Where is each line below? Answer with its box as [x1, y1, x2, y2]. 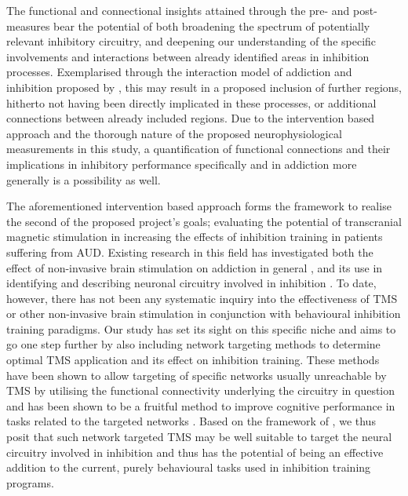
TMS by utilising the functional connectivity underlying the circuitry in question [6, 382, 395, 399]
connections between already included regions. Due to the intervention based [6, 110, 375, 126]
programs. [6, 474, 54, 491]
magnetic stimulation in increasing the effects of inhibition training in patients [6, 228, 383, 245]
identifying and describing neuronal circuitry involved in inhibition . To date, [6, 275, 377, 291]
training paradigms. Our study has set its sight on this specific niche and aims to [6, 320, 396, 337]
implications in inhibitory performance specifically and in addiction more [6, 155, 357, 172]
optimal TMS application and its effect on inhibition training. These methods [6, 352, 380, 368]
